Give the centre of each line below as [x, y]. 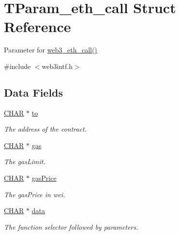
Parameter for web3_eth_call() [51, 50]
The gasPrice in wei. [35, 194]
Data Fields [34, 92]
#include [17, 66]
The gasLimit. [25, 161]
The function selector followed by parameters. [71, 227]
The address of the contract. [45, 129]
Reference [37, 26]
